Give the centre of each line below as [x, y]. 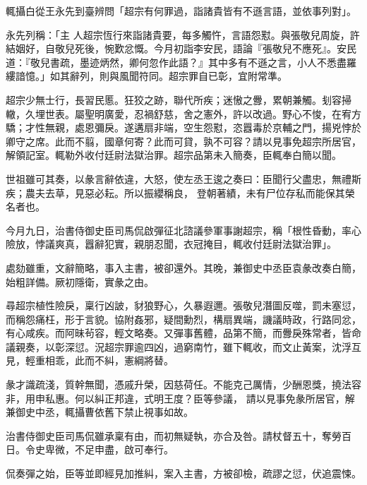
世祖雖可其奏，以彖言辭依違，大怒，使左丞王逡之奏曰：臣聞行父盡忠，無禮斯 [183, 178]
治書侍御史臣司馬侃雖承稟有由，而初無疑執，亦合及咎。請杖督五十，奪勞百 [179, 435]
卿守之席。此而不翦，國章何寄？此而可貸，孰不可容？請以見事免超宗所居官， [183, 141]
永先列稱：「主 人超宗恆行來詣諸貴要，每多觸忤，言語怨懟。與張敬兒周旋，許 [183, 34]
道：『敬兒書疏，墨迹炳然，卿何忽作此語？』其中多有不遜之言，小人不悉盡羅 [181, 62]
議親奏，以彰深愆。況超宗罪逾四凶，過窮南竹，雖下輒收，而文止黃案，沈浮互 [183, 346]
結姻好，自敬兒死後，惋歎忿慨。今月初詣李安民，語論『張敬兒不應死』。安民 [181, 48]
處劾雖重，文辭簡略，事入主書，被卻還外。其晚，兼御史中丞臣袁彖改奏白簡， [183, 267]
